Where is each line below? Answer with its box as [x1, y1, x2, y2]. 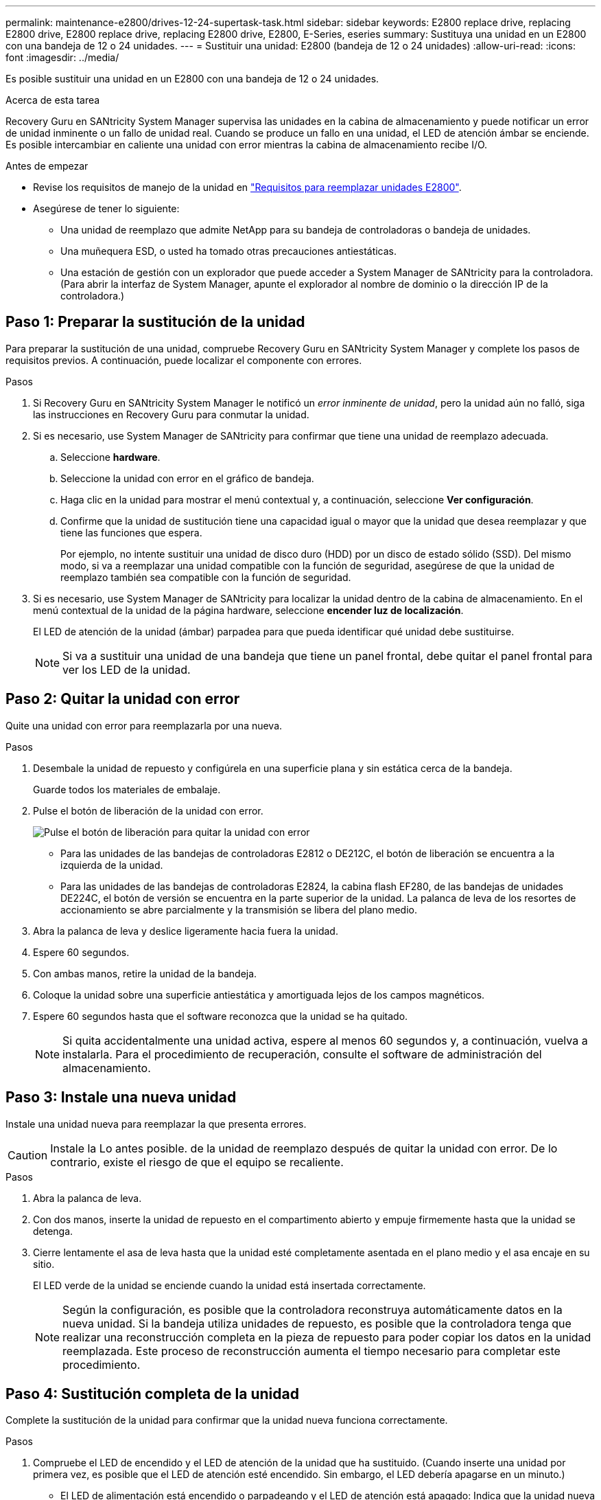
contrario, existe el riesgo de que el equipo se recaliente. [50, 1155, 344, 1169]
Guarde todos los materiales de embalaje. [33, 783, 221, 795]
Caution [8, 1148, 48, 1162]
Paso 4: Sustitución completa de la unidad [5, 1385, 299, 1402]
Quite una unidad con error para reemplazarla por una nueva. [5, 719, 283, 731]
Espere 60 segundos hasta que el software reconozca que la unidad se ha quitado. [33, 1010, 408, 1022]
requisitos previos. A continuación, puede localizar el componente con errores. [5, 354, 362, 366]
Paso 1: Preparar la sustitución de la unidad [5, 313, 305, 331]
